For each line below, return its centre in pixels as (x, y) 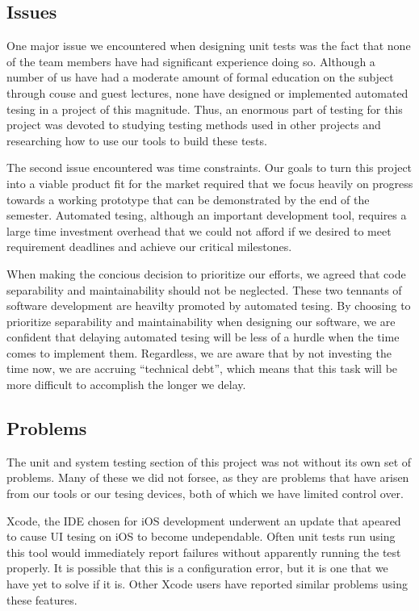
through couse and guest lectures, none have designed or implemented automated (207, 92)
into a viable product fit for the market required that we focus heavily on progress (210, 183)
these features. (42, 599)
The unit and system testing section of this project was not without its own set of (209, 461)
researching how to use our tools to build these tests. (137, 140)
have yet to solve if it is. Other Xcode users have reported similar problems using (207, 584)
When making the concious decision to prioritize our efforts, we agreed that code (206, 273)
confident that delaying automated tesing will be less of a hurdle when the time (203, 337)
